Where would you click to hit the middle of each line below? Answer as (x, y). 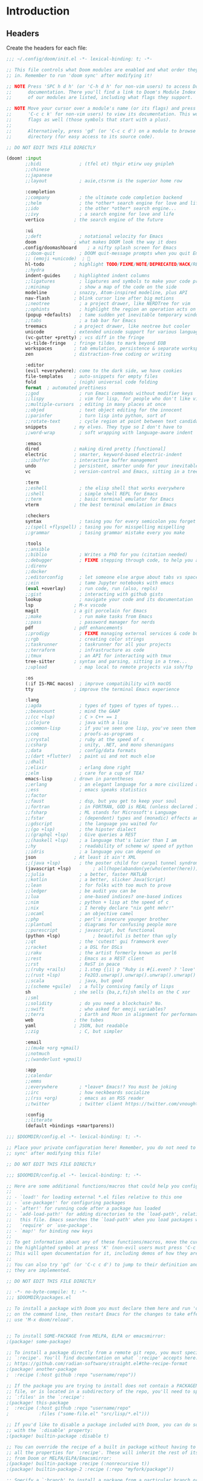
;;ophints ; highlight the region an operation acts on (111, 309)
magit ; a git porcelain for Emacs (86, 611)
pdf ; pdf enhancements (74, 628)
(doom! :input (24, 158)
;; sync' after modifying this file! (54, 1153)
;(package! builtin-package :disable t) (58, 1436)
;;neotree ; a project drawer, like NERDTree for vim (108, 304)
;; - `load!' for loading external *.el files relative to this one (94, 1197)
